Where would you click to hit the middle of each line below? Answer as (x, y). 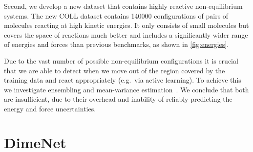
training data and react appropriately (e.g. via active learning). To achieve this (123, 80)
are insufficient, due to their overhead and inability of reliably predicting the (118, 99)
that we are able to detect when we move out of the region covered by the (115, 70)
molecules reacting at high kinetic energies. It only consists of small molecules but (126, 25)
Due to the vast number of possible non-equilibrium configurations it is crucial (121, 60)
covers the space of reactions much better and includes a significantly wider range (126, 34)
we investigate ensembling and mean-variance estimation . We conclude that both (126, 89)
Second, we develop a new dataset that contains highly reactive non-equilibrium (123, 6)
